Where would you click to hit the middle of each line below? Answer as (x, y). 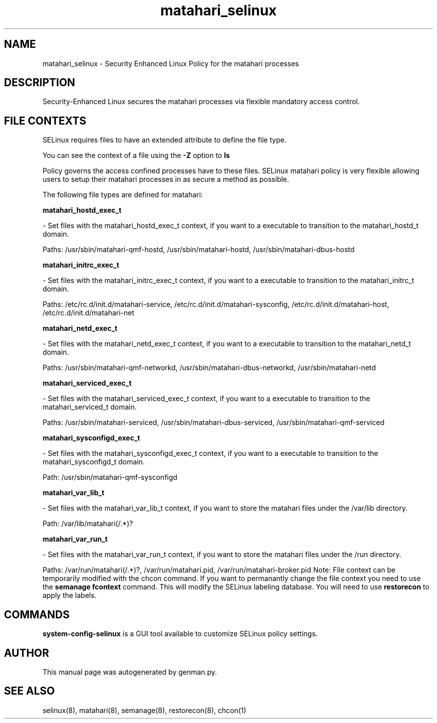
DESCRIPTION (40, 83)
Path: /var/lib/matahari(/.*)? (88, 524)
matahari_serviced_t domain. (90, 407)
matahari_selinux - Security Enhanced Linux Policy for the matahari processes (171, 63)
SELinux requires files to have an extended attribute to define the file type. (165, 140)
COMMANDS (37, 614)
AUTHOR (27, 653)
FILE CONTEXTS (45, 121)
